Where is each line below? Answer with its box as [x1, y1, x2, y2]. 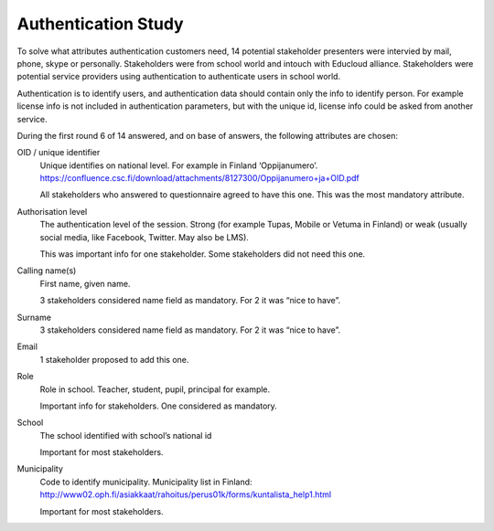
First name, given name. [39, 278, 131, 289]
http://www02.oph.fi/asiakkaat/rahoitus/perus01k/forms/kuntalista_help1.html [39, 489, 332, 500]
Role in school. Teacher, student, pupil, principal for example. [39, 384, 271, 395]
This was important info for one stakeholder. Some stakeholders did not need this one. [39, 249, 366, 260]
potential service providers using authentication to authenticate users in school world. [16, 71, 341, 82]
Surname [16, 312, 52, 323]
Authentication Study [16, 14, 184, 34]
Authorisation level [16, 206, 88, 217]
